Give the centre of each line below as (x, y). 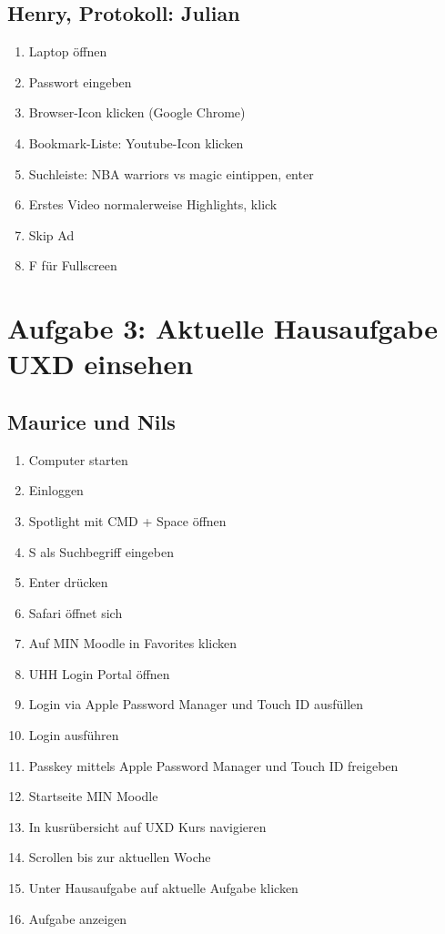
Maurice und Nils (91, 421)
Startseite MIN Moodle (93, 796)
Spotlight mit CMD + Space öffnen (127, 520)
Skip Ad (51, 234)
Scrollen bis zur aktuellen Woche (120, 857)
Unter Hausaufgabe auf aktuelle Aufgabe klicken (163, 888)
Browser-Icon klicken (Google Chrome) (137, 112)
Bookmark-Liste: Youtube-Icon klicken (136, 142)
